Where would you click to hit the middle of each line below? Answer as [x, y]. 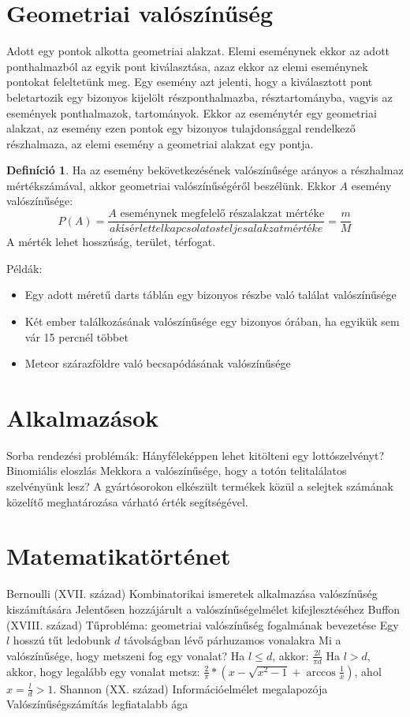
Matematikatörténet [119, 556]
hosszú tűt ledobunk [62, 640]
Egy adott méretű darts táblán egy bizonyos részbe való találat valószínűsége [211, 295]
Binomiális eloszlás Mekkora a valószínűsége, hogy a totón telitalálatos [177, 471]
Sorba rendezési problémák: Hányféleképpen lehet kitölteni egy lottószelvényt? [195, 455]
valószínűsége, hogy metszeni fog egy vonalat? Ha [126, 655]
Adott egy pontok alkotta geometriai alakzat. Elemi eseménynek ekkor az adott [198, 51]
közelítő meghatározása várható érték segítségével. [127, 501]
